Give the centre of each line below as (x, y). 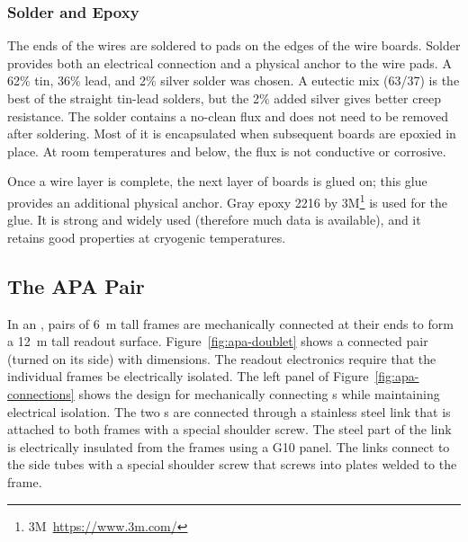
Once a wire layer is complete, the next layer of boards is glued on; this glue (217, 181)
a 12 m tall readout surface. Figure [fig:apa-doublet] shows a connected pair (218, 341)
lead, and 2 (116, 80)
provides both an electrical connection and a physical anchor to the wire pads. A (229, 62)
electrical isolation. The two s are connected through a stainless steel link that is (229, 411)
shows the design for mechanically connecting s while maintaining (259, 393)
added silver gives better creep (358, 98)
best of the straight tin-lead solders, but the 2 (133, 98)
